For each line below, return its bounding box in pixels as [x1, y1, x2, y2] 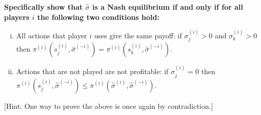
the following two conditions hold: [37, 11, 159, 22]
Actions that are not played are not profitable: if [16, 66, 169, 77]
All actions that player [16, 30, 87, 40]
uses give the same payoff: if [94, 30, 182, 40]
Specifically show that [4, 2, 83, 12]
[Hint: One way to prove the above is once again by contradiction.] [4, 100, 213, 111]
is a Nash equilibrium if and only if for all [92, 2, 244, 12]
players [4, 11, 30, 22]
